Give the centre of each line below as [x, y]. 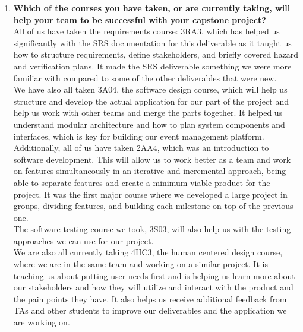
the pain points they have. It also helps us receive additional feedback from [150, 298]
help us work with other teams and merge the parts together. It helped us [148, 113]
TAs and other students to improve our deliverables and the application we [150, 310]
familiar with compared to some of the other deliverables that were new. [145, 78]
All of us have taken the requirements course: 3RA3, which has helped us [146, 31]
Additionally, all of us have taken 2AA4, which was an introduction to [141, 148]
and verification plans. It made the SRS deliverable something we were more [152, 66]
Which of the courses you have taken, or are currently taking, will [152, 8]
